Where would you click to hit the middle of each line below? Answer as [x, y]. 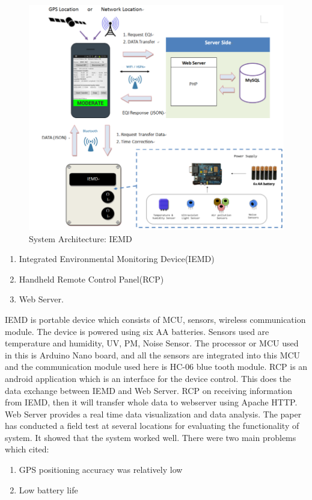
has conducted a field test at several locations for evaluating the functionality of [152, 426]
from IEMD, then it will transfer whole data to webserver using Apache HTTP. [151, 402]
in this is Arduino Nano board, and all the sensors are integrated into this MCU [153, 355]
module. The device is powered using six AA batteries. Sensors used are [137, 331]
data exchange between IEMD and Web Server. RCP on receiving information [149, 390]
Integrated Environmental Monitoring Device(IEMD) [117, 259]
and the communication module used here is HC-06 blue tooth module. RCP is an [156, 367]
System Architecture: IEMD [81, 238]
